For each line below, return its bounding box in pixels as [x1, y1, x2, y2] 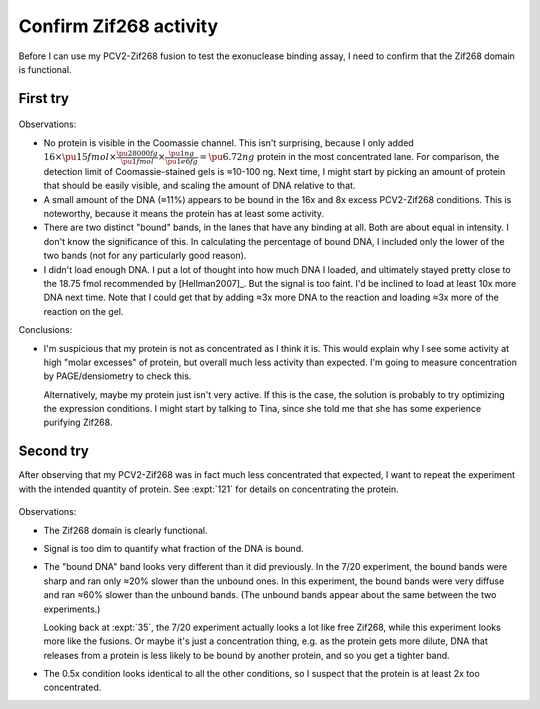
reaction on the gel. [43, 305, 124, 317]
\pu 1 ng [168, 149, 195, 159]
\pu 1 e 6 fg [165, 156, 199, 166]
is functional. [18, 63, 72, 75]
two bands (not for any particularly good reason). [43, 250, 247, 262]
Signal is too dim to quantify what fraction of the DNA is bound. [43, 542, 304, 554]
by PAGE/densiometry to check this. [43, 370, 192, 382]
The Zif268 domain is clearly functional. [43, 524, 208, 536]
